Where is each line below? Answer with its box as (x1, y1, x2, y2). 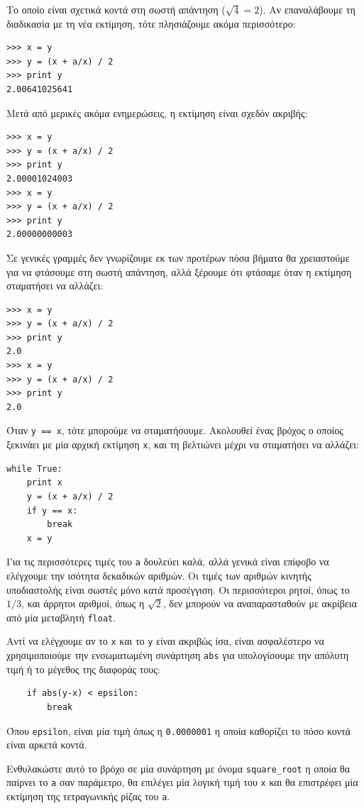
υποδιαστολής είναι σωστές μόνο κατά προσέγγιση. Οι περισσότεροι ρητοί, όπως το (6, 582, 350, 597)
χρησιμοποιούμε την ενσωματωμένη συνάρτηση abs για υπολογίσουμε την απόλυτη (6, 648, 349, 663)
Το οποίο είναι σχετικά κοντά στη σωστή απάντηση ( (6, 2, 226, 16)
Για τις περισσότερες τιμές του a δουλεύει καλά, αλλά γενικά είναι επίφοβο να (6, 554, 329, 569)
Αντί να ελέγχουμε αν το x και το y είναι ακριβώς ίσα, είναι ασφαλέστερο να (6, 633, 324, 648)
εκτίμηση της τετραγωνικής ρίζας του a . (6, 789, 170, 804)
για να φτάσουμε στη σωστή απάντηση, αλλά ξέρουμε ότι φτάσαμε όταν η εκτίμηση (6, 264, 352, 279)
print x (26, 477, 62, 488)
